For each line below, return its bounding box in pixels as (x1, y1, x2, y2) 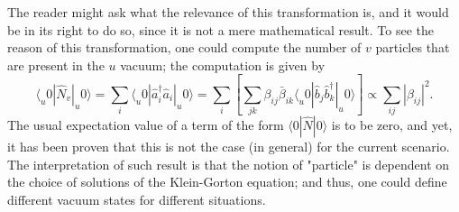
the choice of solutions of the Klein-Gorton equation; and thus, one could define (7, 172, 447, 191)
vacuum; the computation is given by (120, 55, 326, 74)
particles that (375, 38, 450, 57)
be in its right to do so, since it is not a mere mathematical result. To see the (7, 20, 435, 39)
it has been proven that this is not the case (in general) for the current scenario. (7, 137, 450, 156)
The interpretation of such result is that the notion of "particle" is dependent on (7, 154, 450, 173)
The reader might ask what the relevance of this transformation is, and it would (7, 3, 449, 21)
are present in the (7, 55, 105, 74)
